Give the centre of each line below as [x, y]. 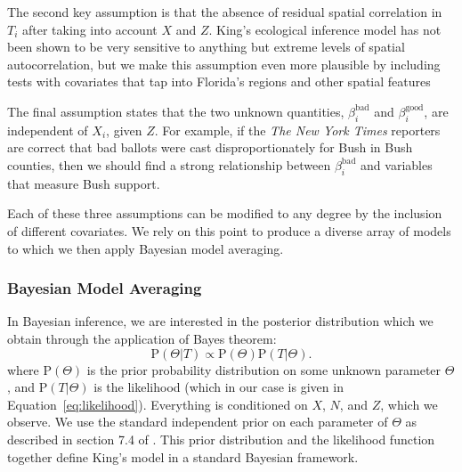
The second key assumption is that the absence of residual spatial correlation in [225, 12]
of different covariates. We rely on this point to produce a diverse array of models [229, 230]
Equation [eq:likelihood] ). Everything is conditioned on [158, 404]
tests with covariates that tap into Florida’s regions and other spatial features [219, 81]
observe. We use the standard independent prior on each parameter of [198, 422]
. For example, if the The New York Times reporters [297, 130]
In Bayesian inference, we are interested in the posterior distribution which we [220, 321]
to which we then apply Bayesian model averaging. [146, 248]
